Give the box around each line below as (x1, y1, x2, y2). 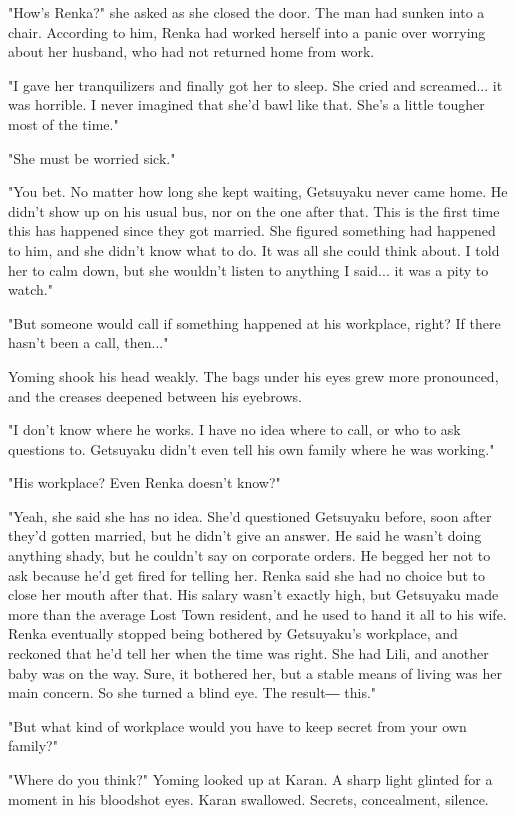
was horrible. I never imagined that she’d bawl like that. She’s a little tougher (8, 94, 485, 115)
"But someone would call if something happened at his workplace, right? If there (8, 312, 501, 333)
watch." (8, 279, 53, 300)
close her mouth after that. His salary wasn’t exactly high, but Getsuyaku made (8, 584, 499, 605)
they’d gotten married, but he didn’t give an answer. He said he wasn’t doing (8, 525, 482, 546)
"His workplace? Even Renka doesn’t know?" (8, 472, 281, 493)
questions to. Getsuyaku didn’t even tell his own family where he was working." (8, 438, 495, 459)
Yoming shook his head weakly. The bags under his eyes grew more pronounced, (8, 365, 499, 386)
